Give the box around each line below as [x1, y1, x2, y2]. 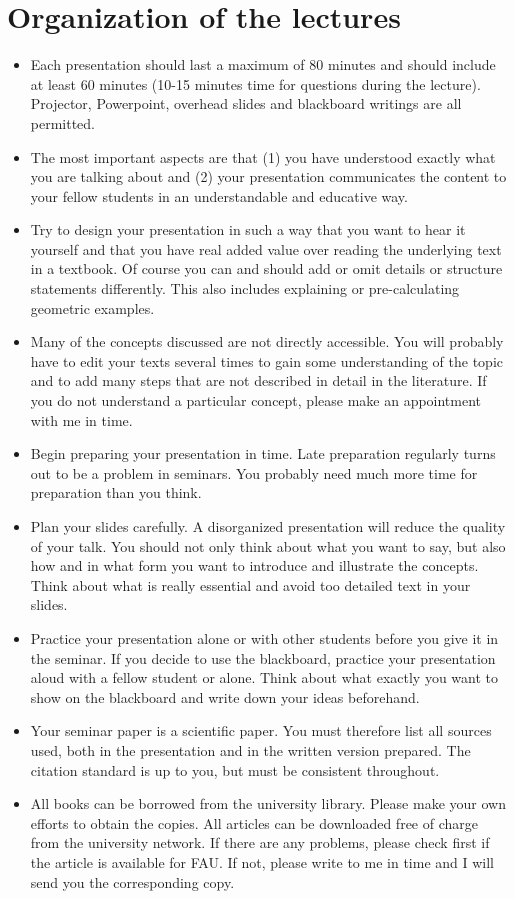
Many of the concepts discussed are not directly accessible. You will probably [30, 331, 504, 352]
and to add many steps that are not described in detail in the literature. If [30, 370, 487, 391]
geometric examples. [30, 297, 155, 318]
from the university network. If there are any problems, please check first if [30, 832, 490, 853]
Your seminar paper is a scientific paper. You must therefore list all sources [30, 720, 492, 741]
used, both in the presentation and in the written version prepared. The [30, 739, 471, 760]
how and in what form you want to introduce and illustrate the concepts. [30, 555, 479, 576]
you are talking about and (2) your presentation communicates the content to [30, 166, 507, 187]
